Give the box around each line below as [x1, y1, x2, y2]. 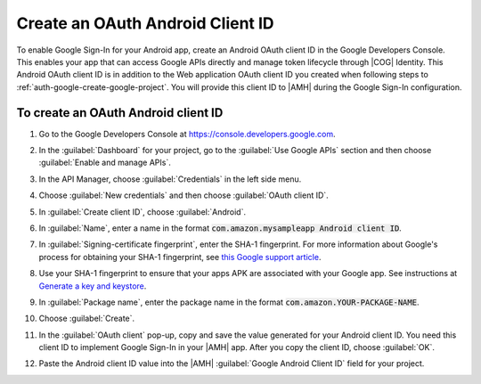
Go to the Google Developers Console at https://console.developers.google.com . [38, 128, 336, 139]
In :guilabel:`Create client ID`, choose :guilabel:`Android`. [38, 206, 247, 217]
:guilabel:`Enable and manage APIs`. [38, 157, 171, 168]
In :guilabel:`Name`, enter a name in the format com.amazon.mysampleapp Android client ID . [38, 223, 403, 233]
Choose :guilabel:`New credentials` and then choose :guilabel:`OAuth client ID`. [38, 190, 329, 200]
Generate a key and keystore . [38, 281, 147, 291]
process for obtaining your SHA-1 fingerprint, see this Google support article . [38, 251, 322, 262]
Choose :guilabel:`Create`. [38, 313, 135, 324]
